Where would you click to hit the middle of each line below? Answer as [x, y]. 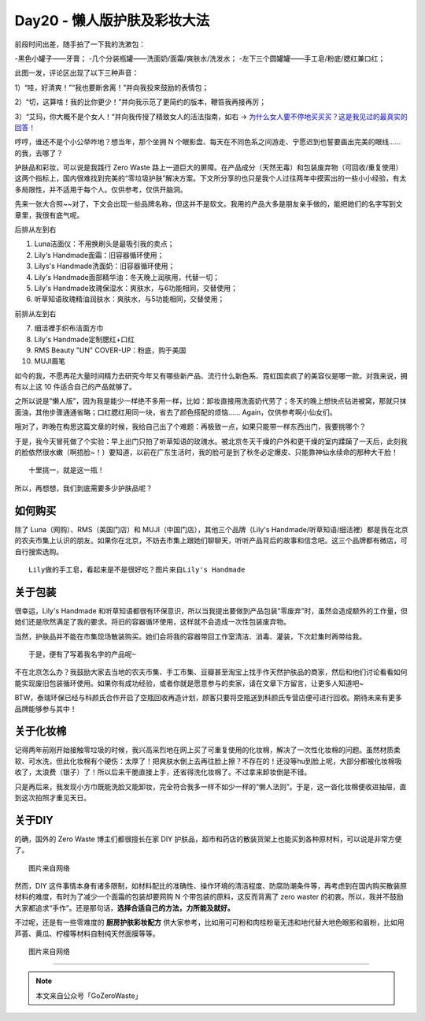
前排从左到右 [35, 313]
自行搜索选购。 [39, 551]
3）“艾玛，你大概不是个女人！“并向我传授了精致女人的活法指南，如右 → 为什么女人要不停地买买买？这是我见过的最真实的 [211, 116]
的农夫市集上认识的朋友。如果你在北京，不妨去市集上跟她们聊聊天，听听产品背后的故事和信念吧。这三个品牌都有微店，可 [211, 541]
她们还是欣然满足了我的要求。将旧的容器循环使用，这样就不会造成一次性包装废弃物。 [152, 622]
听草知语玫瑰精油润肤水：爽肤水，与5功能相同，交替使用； [129, 299]
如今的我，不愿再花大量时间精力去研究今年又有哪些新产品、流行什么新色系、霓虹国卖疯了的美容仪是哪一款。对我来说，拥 [211, 375]
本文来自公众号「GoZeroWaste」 [89, 995]
